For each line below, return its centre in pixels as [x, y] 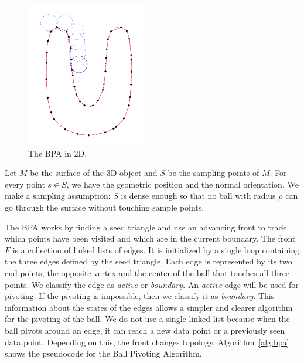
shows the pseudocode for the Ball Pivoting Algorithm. [103, 353]
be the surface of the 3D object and [94, 173]
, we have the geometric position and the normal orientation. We [182, 184]
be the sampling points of [214, 173]
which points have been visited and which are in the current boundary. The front [150, 238]
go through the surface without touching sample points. [105, 207]
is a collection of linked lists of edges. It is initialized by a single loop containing [156, 250]
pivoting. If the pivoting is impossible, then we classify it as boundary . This [140, 296]
